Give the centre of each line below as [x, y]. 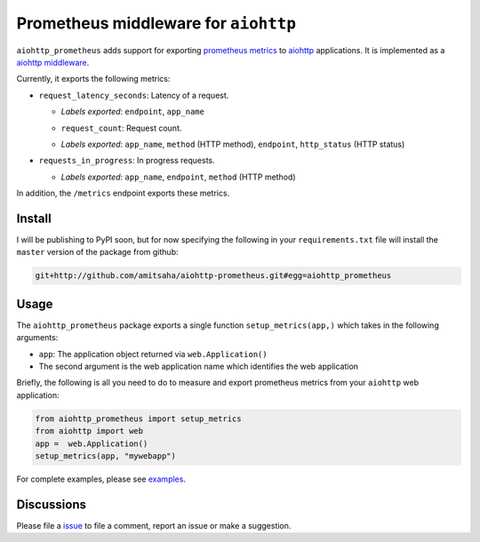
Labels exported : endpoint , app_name [132, 112]
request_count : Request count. [121, 128]
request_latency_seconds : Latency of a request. [134, 95]
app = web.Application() [92, 443]
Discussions [51, 504]
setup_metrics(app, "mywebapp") [106, 456]
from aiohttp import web [89, 431]
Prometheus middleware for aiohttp [156, 23]
